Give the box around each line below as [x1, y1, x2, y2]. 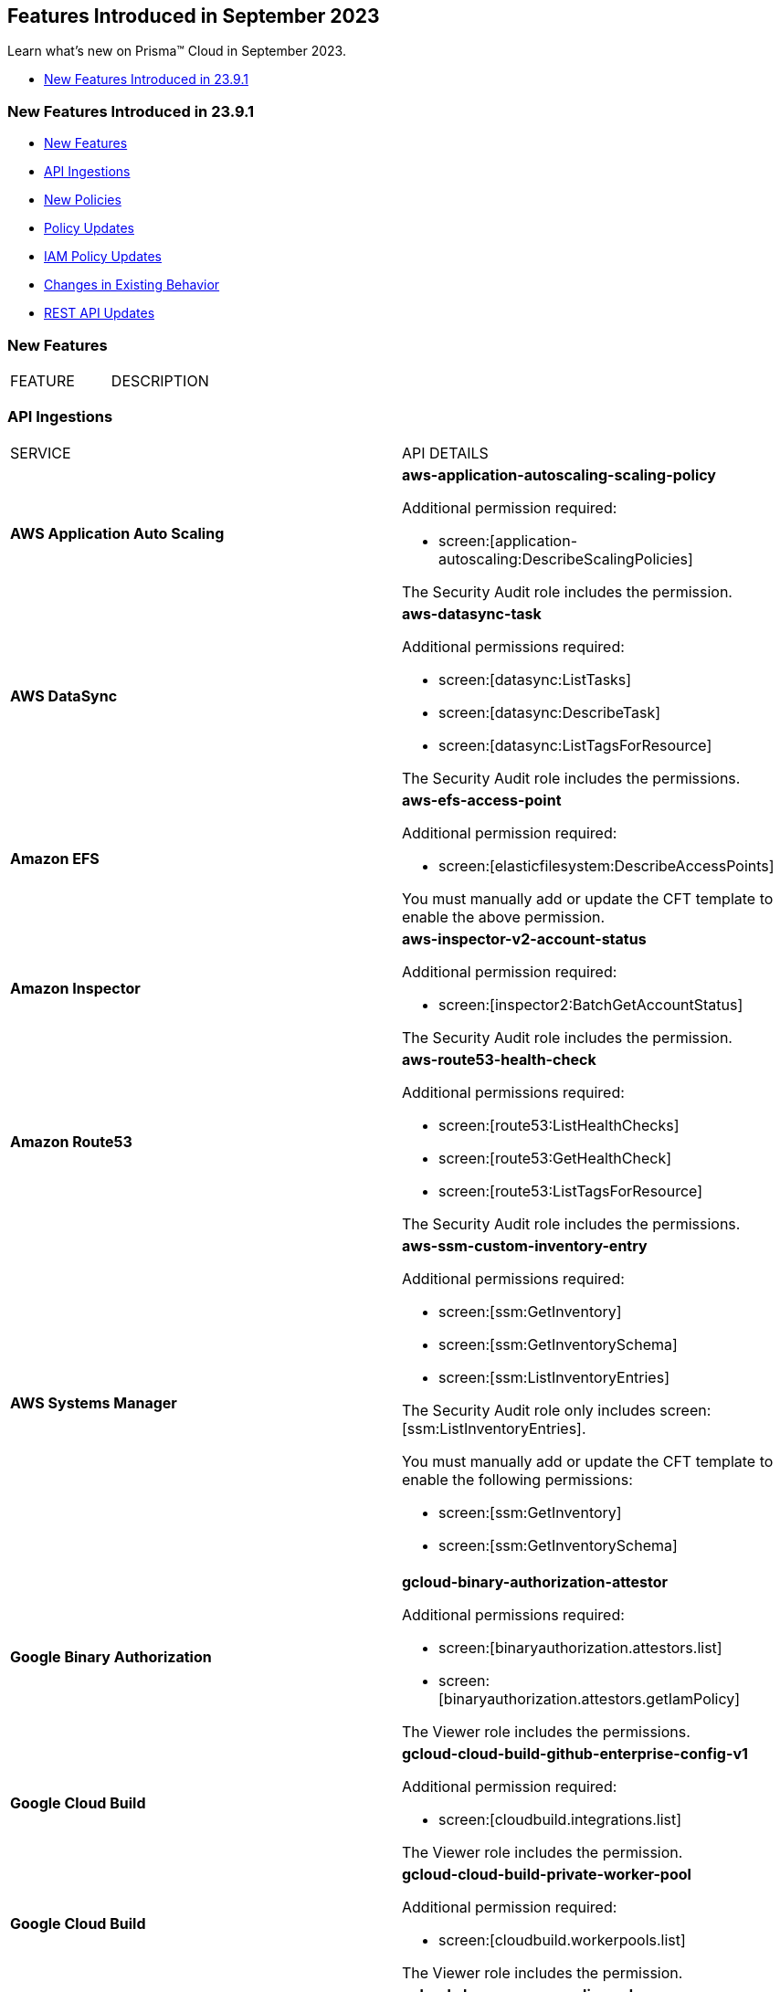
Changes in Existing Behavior [44, 277, 220, 293]
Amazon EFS [10, 848, 100, 868]
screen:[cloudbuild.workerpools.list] [438, 1930, 686, 1949]
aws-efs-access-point [402, 790, 562, 809]
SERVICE [10, 443, 71, 462]
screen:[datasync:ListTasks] [438, 669, 632, 689]
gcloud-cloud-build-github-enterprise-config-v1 [402, 1744, 748, 1763]
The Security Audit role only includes [402, 1400, 656, 1419]
